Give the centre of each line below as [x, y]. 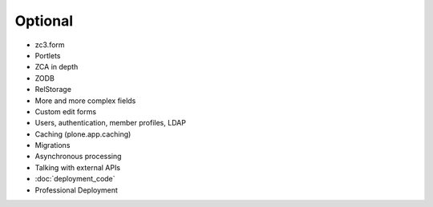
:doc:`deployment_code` [75, 179]
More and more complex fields [85, 101]
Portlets [48, 55]
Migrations [53, 145]
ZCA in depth [57, 67]
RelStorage [53, 90]
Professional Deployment [76, 190]
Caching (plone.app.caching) [83, 134]
